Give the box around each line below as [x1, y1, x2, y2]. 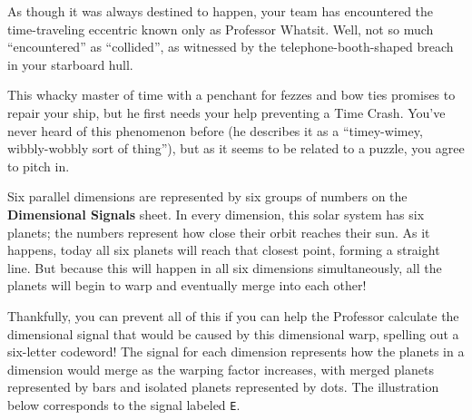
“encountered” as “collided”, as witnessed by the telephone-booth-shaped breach [7, 37, 454, 56]
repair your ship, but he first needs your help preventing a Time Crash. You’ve [7, 103, 446, 122]
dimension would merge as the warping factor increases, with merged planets [7, 359, 434, 378]
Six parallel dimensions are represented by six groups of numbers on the [7, 187, 408, 206]
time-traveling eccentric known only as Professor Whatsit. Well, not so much [7, 19, 434, 38]
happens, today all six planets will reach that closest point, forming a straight [7, 240, 440, 259]
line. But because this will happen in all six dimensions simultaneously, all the [7, 258, 442, 277]
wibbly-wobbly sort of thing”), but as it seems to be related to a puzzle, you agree [7, 139, 465, 158]
